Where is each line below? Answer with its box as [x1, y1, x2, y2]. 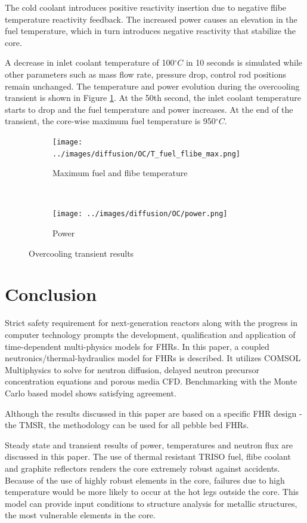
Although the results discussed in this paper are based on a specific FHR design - [5, 407, 302, 419]
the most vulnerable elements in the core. [5, 509, 156, 521]
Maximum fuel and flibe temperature [52, 167, 188, 179]
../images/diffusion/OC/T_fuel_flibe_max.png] [52, 149, 240, 158]
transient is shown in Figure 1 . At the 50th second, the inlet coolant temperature [5, 91, 301, 104]
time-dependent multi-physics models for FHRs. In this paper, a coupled [5, 340, 269, 352]
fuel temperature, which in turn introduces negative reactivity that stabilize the [5, 24, 296, 37]
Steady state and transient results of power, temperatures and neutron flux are [5, 438, 293, 451]
